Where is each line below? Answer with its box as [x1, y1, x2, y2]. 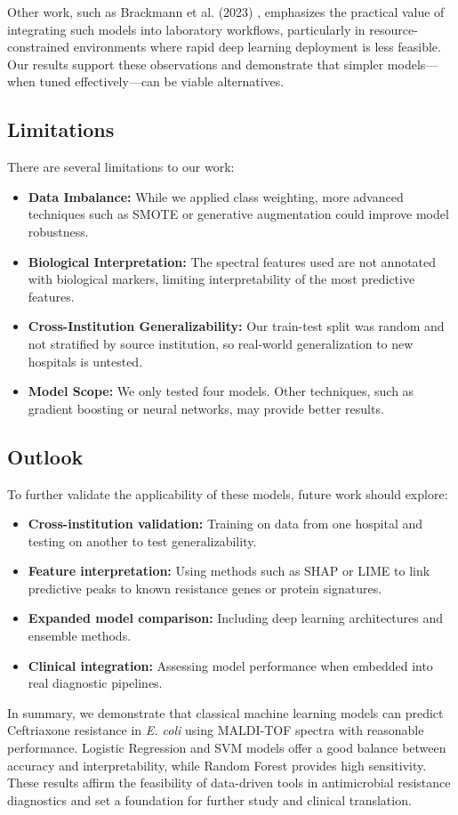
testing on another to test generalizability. [28, 531, 257, 550]
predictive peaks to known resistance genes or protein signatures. [28, 578, 382, 597]
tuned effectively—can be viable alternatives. [39, 72, 285, 91]
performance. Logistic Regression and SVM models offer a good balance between [7, 738, 446, 757]
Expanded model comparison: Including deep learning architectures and [28, 609, 444, 627]
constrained [7, 37, 70, 56]
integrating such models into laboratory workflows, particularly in [7, 20, 366, 38]
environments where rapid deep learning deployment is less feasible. [73, 37, 441, 56]
